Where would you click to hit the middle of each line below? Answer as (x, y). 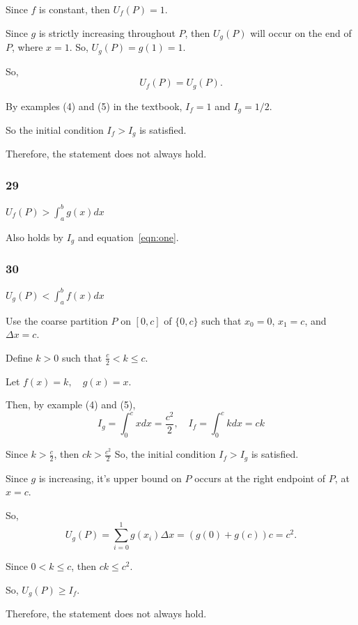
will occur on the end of (301, 32)
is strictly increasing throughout (107, 32)
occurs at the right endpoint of (260, 478)
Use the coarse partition (57, 320)
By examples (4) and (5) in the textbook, (94, 106)
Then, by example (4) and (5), (71, 404)
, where (28, 47)
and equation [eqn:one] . (128, 237)
